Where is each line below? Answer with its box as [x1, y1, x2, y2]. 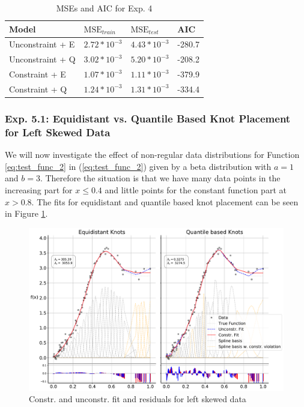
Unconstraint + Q [9, 53, 76, 65]
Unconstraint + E [9, 38, 75, 50]
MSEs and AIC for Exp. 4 [56, 2, 153, 14]
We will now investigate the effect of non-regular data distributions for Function [5, 148, 300, 161]
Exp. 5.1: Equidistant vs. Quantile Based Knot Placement [5, 110, 291, 125]
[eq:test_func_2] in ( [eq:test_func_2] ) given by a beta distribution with [5, 160, 272, 172]
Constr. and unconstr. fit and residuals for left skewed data [29, 393, 246, 405]
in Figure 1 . [5, 207, 48, 220]
